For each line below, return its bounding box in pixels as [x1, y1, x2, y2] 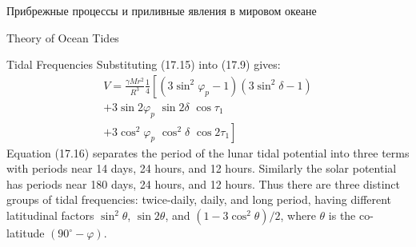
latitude [6, 225, 45, 241]
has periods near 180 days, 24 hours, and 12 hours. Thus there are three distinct [6, 175, 400, 192]
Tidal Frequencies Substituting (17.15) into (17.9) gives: [6, 56, 281, 73]
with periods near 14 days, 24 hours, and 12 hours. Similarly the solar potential [6, 160, 397, 177]
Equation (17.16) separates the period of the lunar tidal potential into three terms [6, 144, 410, 161]
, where [280, 207, 316, 224]
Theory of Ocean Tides [6, 29, 119, 46]
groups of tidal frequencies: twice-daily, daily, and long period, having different [6, 191, 392, 208]
